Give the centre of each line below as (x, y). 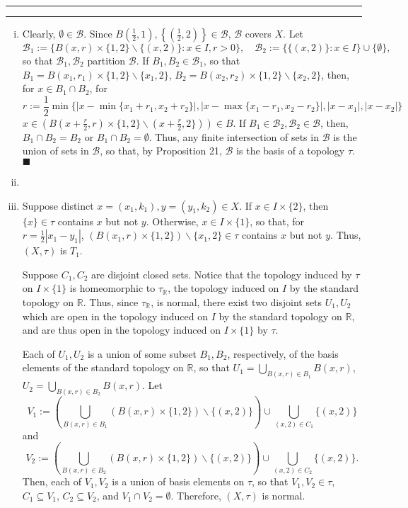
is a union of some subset (142, 353)
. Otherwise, (172, 221)
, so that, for (277, 221)
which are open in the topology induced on (115, 316)
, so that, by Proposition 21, (161, 151)
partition (106, 60)
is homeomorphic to (112, 288)
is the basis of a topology (291, 151)
